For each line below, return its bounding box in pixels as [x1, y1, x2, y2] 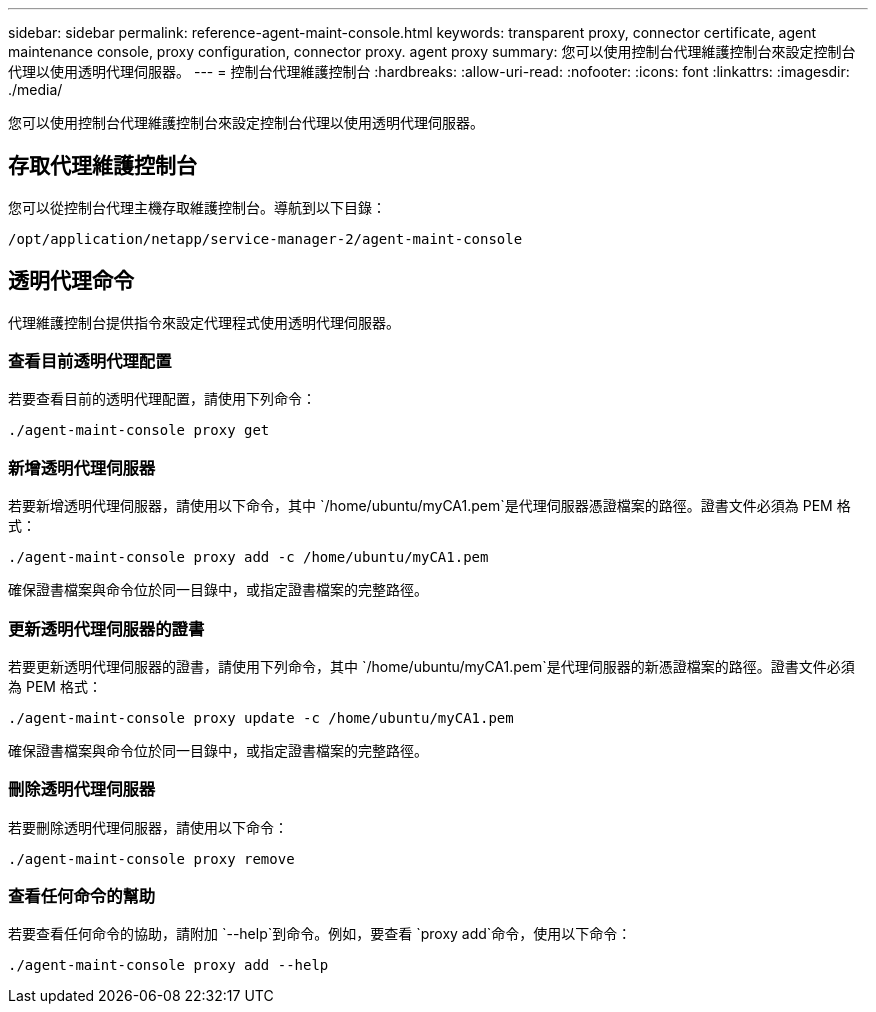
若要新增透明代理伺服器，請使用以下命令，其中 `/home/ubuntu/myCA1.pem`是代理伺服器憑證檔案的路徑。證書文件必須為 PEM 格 [8, 497, 851, 515]
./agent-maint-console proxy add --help [8, 957, 329, 974]
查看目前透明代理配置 [8, 351, 172, 372]
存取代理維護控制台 [8, 153, 197, 179]
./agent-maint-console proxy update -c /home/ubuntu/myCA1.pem [8, 709, 514, 726]
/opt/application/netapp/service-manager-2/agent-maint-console [8, 230, 523, 247]
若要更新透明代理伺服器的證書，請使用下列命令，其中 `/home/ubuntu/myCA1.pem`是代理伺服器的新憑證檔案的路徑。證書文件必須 [8, 657, 855, 675]
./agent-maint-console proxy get [8, 422, 270, 439]
